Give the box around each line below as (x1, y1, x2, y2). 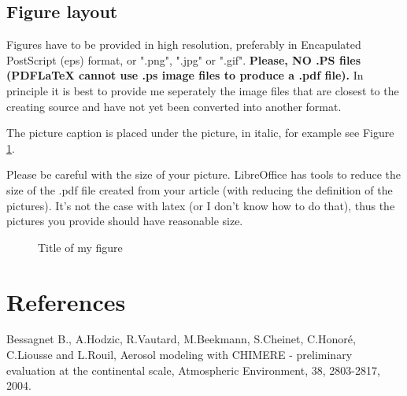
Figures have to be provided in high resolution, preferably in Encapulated (6, 36, 361, 53)
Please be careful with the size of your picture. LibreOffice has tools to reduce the (6, 166, 401, 183)
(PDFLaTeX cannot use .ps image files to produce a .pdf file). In (6, 67, 364, 83)
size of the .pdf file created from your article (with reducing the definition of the (6, 181, 393, 198)
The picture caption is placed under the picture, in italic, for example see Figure (6, 124, 394, 141)
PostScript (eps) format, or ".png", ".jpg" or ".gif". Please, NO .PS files (6, 51, 361, 68)
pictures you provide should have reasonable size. (6, 213, 243, 229)
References (6, 285, 126, 317)
